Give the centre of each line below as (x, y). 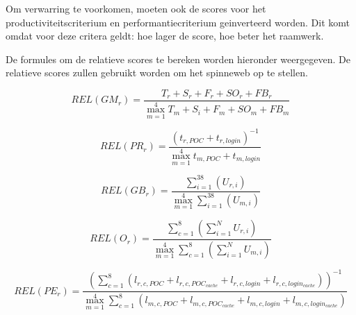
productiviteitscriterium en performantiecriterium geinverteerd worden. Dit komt (178, 22)
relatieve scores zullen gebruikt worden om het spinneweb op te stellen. (157, 73)
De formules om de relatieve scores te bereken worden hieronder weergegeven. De (178, 59)
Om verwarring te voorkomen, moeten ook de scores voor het (136, 8)
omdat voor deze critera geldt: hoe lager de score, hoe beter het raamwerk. (165, 36)
